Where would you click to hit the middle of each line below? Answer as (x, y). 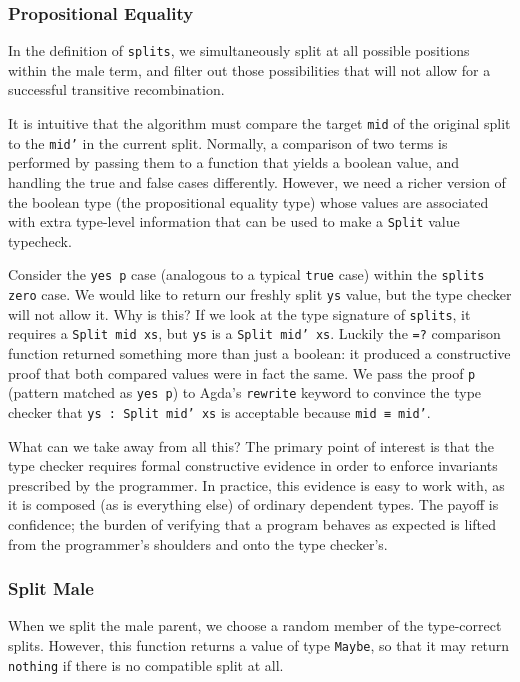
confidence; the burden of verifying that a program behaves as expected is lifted (252, 523)
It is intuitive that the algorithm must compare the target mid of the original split (259, 123)
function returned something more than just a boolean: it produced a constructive (259, 353)
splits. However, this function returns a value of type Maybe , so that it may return (259, 644)
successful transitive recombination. (116, 89)
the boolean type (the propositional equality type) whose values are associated (248, 201)
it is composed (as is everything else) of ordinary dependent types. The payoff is (253, 504)
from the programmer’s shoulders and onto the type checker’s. (198, 543)
